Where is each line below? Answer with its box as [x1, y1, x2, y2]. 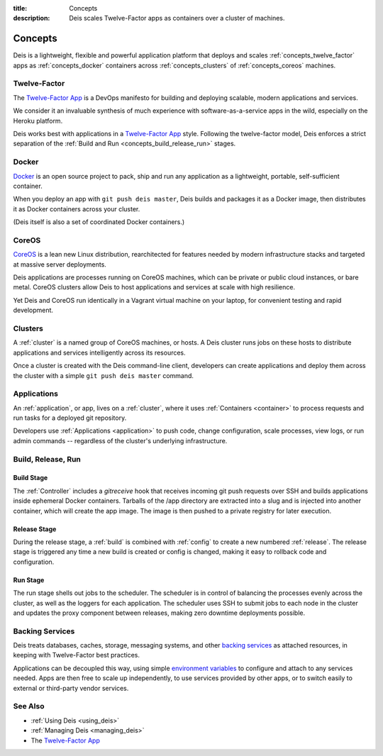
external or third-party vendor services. [13, 684, 129, 692]
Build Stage [13, 474, 48, 482]
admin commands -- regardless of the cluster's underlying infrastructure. [13, 436, 228, 445]
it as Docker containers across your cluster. [13, 204, 140, 213]
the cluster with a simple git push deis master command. [13, 371, 194, 379]
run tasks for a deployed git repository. [13, 413, 127, 422]
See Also [13, 701, 45, 711]
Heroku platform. [13, 116, 63, 125]
